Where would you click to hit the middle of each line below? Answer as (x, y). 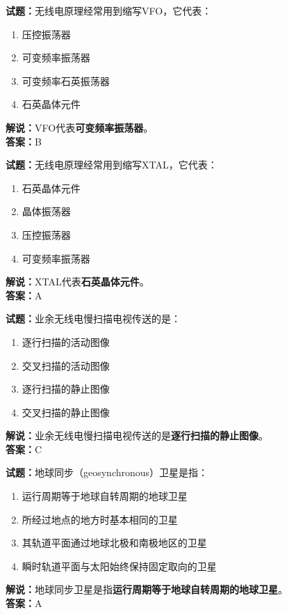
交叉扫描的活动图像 (66, 365)
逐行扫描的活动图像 (66, 341)
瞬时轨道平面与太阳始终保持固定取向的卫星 (119, 566)
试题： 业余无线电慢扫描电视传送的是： (93, 318)
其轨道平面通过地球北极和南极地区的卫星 (114, 543)
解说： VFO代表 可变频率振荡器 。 (80, 127)
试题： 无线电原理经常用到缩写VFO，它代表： (109, 10)
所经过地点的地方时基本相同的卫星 (100, 519)
